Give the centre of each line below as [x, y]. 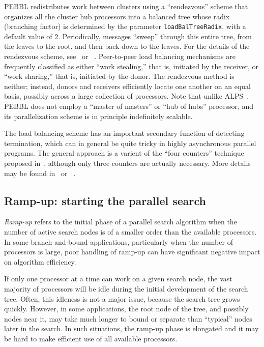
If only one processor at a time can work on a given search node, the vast [118, 279]
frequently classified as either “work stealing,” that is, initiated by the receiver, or [131, 66]
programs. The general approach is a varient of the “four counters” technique [124, 153]
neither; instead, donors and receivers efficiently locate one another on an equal [127, 86]
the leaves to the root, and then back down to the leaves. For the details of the [127, 46]
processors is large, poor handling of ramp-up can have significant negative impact [132, 252]
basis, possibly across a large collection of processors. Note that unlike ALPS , [127, 96]
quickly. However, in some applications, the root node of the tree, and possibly [126, 309]
